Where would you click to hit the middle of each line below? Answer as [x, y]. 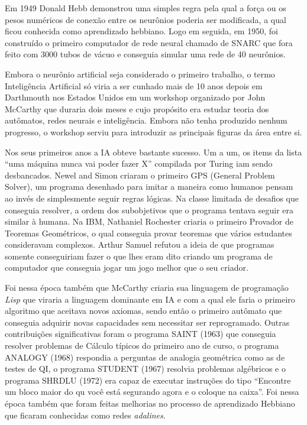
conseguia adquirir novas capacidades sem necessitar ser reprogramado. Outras [147, 322]
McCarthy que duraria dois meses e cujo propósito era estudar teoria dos [137, 108]
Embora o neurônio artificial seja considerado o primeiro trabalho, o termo [140, 74]
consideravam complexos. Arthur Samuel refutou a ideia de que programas [140, 244]
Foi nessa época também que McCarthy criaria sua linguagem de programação [147, 288]
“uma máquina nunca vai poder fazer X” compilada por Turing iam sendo [139, 163]
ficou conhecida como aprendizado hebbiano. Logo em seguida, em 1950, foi [141, 31]
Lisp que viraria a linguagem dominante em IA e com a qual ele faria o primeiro [150, 299]
